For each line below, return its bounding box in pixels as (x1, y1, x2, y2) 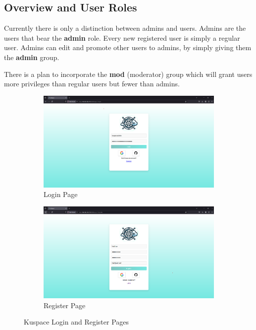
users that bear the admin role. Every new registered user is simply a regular (4, 32, 240, 43)
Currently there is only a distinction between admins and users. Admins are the (4, 23, 246, 33)
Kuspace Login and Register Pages (24, 317, 129, 327)
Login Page (44, 189, 78, 199)
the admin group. (4, 52, 59, 62)
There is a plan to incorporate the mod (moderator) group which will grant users (4, 68, 253, 79)
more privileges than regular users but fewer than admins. (4, 78, 180, 89)
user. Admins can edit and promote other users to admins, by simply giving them (4, 42, 252, 53)
